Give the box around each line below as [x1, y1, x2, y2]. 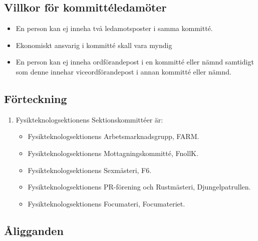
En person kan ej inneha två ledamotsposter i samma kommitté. [16, 23, 213, 33]
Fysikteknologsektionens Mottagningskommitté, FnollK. [28, 147, 198, 158]
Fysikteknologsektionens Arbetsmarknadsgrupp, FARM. [28, 131, 199, 141]
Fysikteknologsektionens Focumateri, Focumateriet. [28, 198, 185, 208]
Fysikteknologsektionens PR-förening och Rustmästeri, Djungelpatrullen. [28, 181, 251, 192]
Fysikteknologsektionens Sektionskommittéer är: [16, 114, 163, 124]
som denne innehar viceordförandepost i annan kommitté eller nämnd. [16, 66, 231, 76]
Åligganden [4, 222, 64, 238]
